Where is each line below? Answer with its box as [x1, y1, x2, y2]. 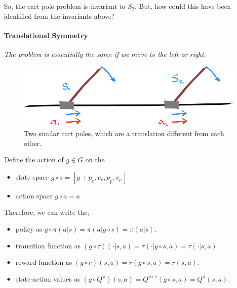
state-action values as [15, 273, 80, 284]
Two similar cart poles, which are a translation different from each [24, 128, 224, 138]
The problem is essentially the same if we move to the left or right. [4, 48, 206, 59]
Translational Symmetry [4, 30, 88, 40]
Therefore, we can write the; [4, 207, 89, 217]
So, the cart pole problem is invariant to [4, 1, 125, 11]
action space [15, 190, 53, 200]
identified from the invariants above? [4, 10, 115, 21]
